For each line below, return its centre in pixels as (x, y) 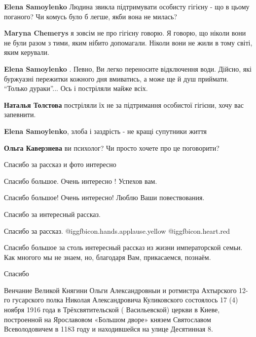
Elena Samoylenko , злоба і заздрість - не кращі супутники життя (106, 131)
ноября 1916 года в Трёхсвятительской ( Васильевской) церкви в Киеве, (112, 310)
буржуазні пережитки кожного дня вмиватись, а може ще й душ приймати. (116, 78)
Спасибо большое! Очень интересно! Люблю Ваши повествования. (104, 197)
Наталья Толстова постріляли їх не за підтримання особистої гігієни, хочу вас (124, 105)
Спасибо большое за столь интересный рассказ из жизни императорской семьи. (123, 247)
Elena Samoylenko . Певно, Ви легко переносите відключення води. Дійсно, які (128, 68)
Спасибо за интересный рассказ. (52, 214)
